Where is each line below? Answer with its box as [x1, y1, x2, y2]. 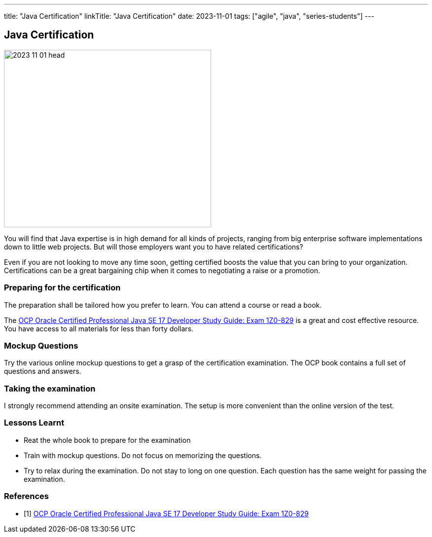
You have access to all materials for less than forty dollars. [4, 324, 194, 333]
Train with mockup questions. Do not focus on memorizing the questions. [24, 451, 262, 460]
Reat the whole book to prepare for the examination [24, 435, 191, 444]
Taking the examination [4, 383, 96, 394]
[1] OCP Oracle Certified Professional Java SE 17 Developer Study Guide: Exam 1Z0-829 [24, 509, 309, 518]
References [4, 491, 49, 501]
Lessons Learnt [4, 418, 65, 428]
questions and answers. [4, 367, 81, 376]
